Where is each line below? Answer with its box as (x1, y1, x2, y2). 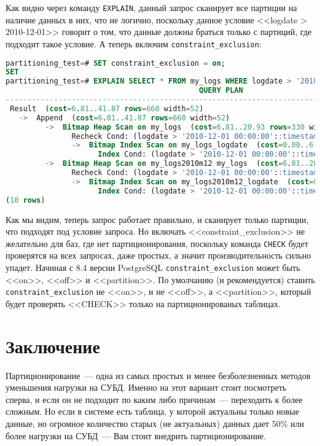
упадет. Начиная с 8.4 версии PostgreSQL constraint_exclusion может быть (6, 260, 300, 273)
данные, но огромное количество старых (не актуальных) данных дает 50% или (6, 417, 304, 429)
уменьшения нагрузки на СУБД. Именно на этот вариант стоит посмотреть (6, 381, 287, 394)
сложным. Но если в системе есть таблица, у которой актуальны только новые (6, 405, 299, 418)
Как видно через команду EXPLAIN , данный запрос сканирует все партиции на (6, 1, 297, 14)
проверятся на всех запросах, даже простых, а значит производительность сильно (6, 249, 311, 262)
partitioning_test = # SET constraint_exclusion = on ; (6, 58, 226, 68)
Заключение (6, 333, 100, 358)
